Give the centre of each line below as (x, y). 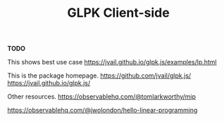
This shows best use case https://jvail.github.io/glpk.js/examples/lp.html (112, 62)
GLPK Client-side (118, 13)
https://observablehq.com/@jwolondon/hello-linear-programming (102, 111)
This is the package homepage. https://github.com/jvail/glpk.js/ (99, 76)
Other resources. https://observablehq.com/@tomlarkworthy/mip (101, 97)
